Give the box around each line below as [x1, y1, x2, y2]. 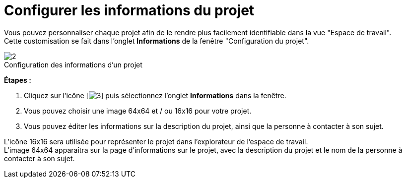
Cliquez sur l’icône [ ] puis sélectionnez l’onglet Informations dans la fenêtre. [24, 91, 286, 100]
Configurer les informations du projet [4, 2, 255, 19]
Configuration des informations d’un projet [4, 60, 142, 69]
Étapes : [4, 75, 31, 84]
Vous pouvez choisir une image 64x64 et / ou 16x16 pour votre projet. [24, 106, 252, 115]
